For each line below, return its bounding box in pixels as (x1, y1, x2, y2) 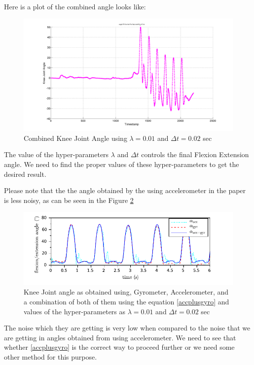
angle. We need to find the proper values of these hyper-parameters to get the (4, 159, 239, 169)
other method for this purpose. (4, 352, 97, 362)
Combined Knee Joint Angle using (24, 133, 127, 143)
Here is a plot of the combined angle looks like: (4, 1, 146, 11)
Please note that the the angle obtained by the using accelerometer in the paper (4, 185, 246, 196)
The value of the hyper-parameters (4, 149, 109, 160)
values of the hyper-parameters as (24, 306, 126, 316)
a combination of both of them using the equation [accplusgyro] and (24, 297, 229, 307)
